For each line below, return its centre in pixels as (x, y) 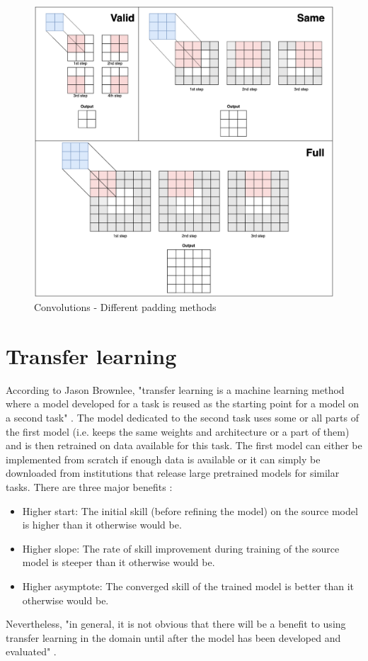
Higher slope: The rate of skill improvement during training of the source (181, 548)
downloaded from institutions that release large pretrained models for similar (173, 473)
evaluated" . (31, 651)
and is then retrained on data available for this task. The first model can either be (184, 445)
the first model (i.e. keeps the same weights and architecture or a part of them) (178, 431)
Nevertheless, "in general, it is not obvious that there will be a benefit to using (176, 624)
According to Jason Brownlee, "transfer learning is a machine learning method (175, 389)
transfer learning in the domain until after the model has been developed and (173, 637)
